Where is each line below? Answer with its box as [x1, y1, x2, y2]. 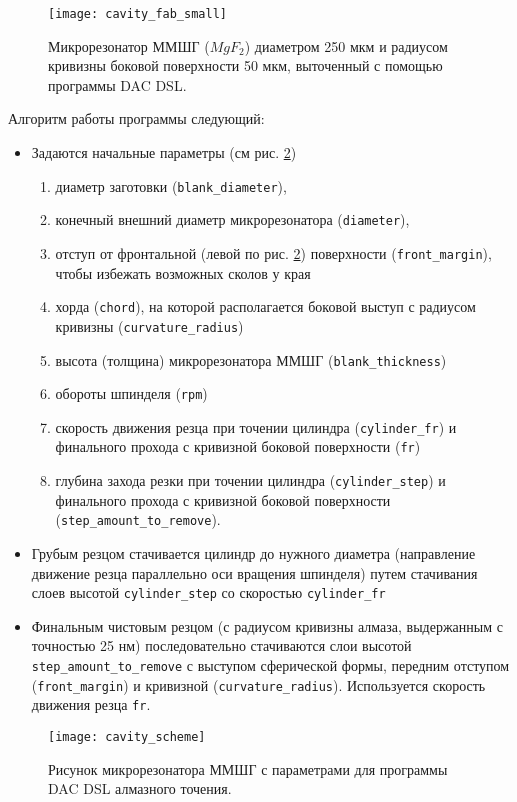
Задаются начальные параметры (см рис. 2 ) [31, 142, 297, 163]
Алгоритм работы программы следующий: [8, 108, 265, 129]
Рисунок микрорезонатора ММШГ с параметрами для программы [48, 758, 448, 779]
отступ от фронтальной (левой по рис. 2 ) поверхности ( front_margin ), [55, 242, 492, 263]
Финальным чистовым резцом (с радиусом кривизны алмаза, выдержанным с [31, 615, 503, 636]
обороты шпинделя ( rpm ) [55, 383, 208, 404]
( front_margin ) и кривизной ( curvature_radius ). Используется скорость [31, 674, 486, 695]
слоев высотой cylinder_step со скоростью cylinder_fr [31, 582, 386, 603]
